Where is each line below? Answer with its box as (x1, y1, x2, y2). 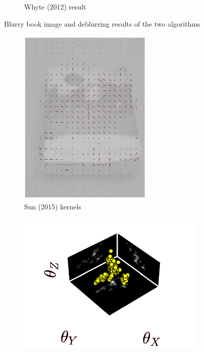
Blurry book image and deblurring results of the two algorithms (4, 18, 200, 29)
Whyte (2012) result (24, 2, 86, 12)
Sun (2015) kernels (24, 201, 81, 211)
